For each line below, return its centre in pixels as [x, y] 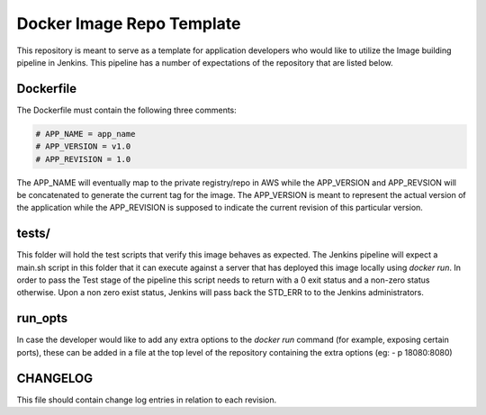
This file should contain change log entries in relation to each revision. [147, 400]
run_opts [42, 318]
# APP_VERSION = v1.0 [83, 147]
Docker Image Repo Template [129, 23]
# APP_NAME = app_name [85, 134]
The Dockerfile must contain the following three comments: [127, 110]
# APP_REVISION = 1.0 [83, 159]
